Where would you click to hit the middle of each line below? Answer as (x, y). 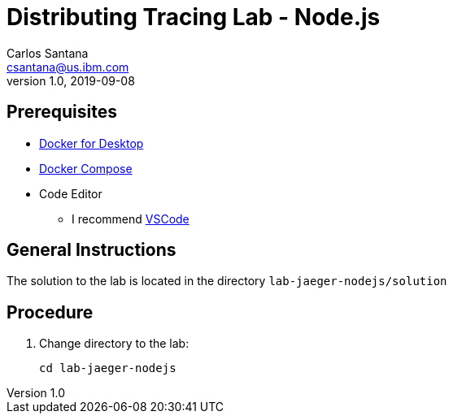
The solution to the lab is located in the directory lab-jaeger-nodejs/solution (227, 281)
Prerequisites (62, 112)
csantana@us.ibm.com (68, 67)
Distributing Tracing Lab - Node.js (194, 17)
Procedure (50, 312)
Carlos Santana (48, 53)
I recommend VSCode (131, 219)
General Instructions (91, 250)
